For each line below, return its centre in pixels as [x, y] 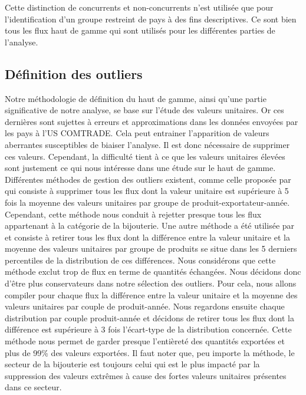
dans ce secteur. [33, 387]
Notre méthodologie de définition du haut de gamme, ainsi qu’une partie [136, 98]
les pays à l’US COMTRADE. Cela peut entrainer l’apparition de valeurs [137, 133]
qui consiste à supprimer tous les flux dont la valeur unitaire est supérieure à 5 [147, 191]
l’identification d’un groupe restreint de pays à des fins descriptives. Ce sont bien [151, 19]
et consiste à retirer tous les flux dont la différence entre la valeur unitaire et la [147, 237]
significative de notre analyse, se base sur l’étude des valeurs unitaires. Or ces [144, 110]
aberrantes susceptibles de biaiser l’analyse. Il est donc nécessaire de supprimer [147, 144]
